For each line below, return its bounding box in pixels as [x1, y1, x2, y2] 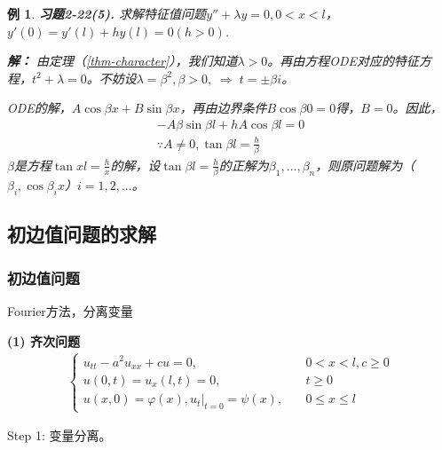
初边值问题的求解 [7, 220, 156, 248]
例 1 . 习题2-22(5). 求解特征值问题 [7, 4, 207, 22]
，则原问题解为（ [315, 155, 415, 174]
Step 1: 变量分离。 [7, 426, 112, 445]
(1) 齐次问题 [7, 331, 80, 350]
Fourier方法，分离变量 [7, 301, 133, 320]
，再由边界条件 [179, 99, 267, 117]
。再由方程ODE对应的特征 [267, 51, 420, 70]
